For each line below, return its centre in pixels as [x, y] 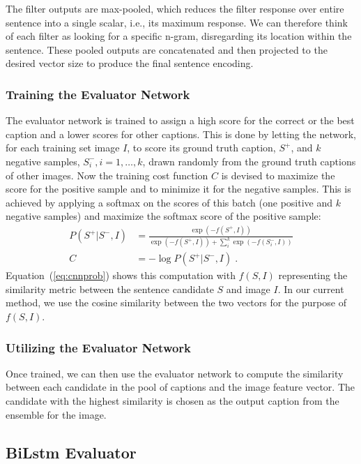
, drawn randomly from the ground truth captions [249, 161]
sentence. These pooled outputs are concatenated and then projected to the [167, 49]
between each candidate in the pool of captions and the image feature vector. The [180, 387]
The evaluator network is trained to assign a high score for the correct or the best [180, 120]
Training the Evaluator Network [98, 94]
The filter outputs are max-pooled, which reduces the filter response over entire [175, 8]
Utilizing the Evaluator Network [99, 347]
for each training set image [63, 148]
